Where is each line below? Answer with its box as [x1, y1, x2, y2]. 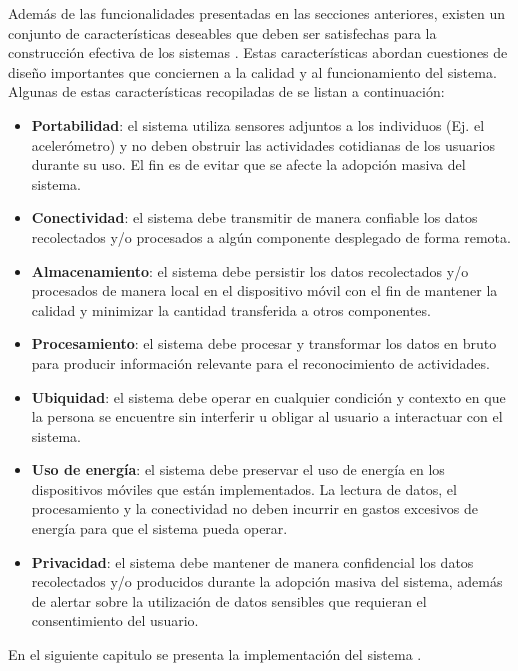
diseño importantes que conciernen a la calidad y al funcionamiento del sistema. [8, 61, 497, 82]
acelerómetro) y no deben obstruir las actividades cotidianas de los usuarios [31, 134, 495, 155]
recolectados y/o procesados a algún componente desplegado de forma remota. [31, 226, 511, 247]
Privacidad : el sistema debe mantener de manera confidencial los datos [31, 551, 474, 572]
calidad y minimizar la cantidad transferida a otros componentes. [31, 299, 431, 320]
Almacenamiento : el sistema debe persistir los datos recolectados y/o [31, 260, 469, 281]
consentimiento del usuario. [31, 610, 199, 631]
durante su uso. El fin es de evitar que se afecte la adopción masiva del [31, 154, 466, 175]
